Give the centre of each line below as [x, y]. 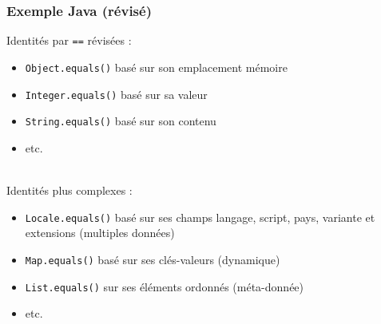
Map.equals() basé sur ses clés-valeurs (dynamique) [153, 259]
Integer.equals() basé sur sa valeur [116, 94]
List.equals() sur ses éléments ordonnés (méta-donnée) [165, 286]
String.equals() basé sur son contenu [121, 121]
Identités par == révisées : [69, 40]
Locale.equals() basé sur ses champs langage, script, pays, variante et [200, 217]
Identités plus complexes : [69, 190]
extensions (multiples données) [100, 233]
